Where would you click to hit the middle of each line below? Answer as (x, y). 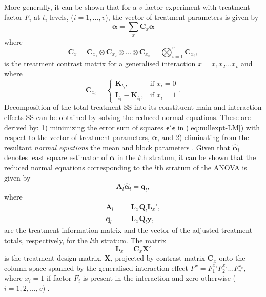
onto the (232, 258)
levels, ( (62, 17)
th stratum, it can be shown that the (198, 157)
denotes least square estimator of (56, 157)
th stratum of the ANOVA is (202, 167)
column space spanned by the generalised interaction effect (96, 268)
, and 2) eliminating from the (203, 137)
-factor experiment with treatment (196, 7)
